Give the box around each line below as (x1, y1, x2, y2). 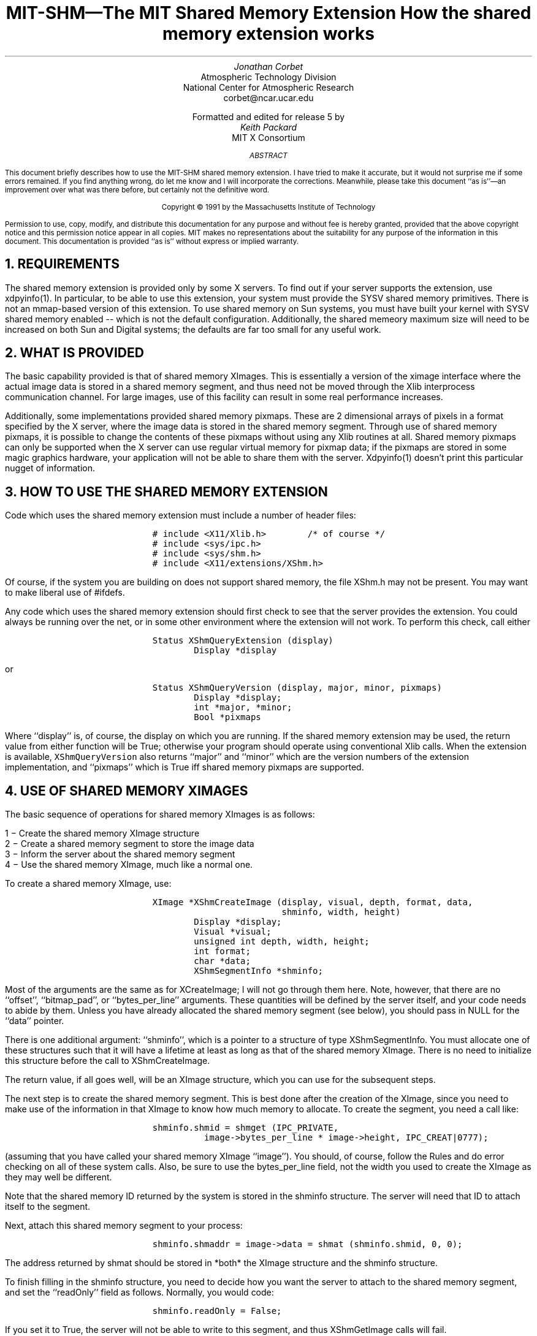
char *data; (194, 956, 251, 966)
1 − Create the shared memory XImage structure (5, 828, 200, 839)
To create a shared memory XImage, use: (5, 878, 172, 889)
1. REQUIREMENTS (5, 256, 120, 272)
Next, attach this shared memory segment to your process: (5, 1220, 243, 1231)
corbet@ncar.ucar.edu (223, 92, 314, 103)
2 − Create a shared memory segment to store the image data (5, 838, 254, 849)
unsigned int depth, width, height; (194, 936, 370, 947)
